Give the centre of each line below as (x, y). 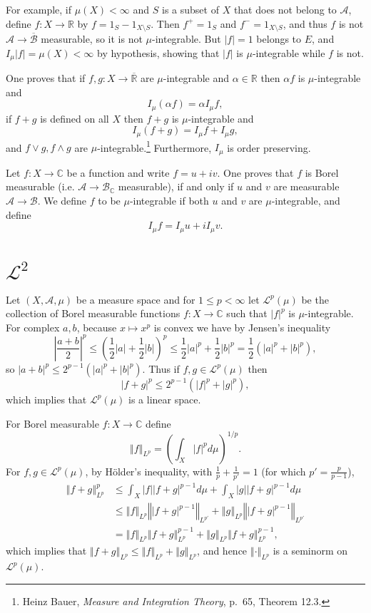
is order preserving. (269, 147)
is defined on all (75, 118)
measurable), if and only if (176, 186)
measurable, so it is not (92, 39)
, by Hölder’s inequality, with (149, 471)
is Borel (322, 172)
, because (97, 327)
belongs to (279, 39)
